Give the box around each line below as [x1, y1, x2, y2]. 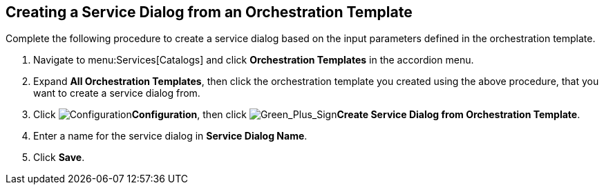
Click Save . [33, 151, 85, 164]
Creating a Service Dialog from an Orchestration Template [6, 3, 413, 21]
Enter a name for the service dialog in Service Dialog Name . [33, 130, 308, 142]
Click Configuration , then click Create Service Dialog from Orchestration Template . [33, 108, 581, 121]
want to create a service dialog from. [33, 87, 200, 99]
